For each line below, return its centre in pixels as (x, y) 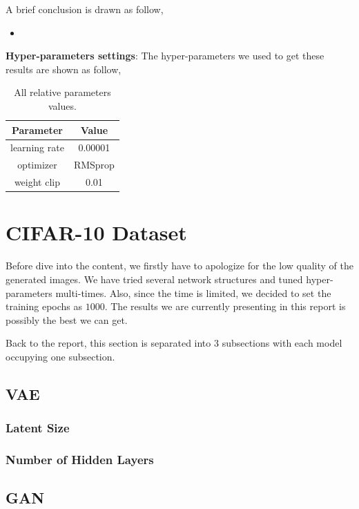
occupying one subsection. (60, 356)
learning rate (37, 147)
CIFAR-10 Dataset (96, 232)
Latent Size (38, 428)
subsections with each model (282, 343)
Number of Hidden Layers (80, 460)
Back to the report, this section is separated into (108, 343)
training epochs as (44, 306)
